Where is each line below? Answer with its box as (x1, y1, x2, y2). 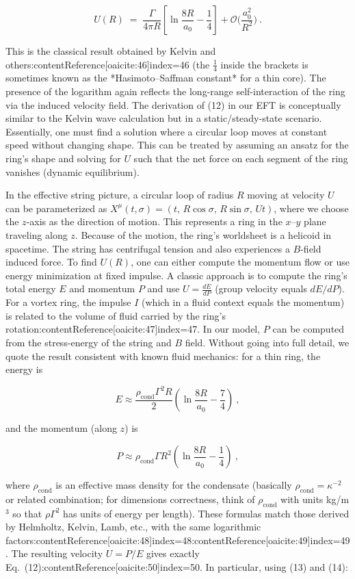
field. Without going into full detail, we (185, 335, 350, 349)
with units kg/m (280, 491, 350, 506)
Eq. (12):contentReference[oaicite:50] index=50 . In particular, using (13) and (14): (5, 560, 348, 574)
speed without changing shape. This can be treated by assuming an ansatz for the (5, 138, 349, 152)
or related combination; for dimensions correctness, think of (5, 491, 255, 506)
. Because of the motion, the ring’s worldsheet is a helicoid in (75, 227, 332, 242)
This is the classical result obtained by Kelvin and (5, 44, 216, 57)
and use (147, 281, 180, 296)
